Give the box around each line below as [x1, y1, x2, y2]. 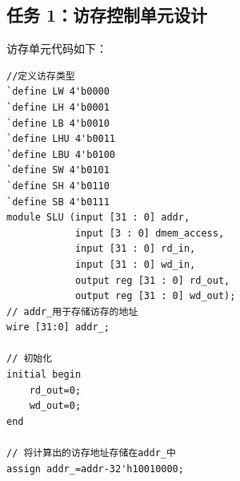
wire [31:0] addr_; [6, 321, 110, 333]
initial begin [6, 369, 82, 381]
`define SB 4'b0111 [6, 196, 110, 208]
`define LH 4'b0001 [6, 101, 110, 113]
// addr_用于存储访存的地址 [6, 305, 138, 317]
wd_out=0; [29, 400, 82, 412]
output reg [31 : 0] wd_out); [74, 290, 236, 302]
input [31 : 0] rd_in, [74, 243, 196, 255]
